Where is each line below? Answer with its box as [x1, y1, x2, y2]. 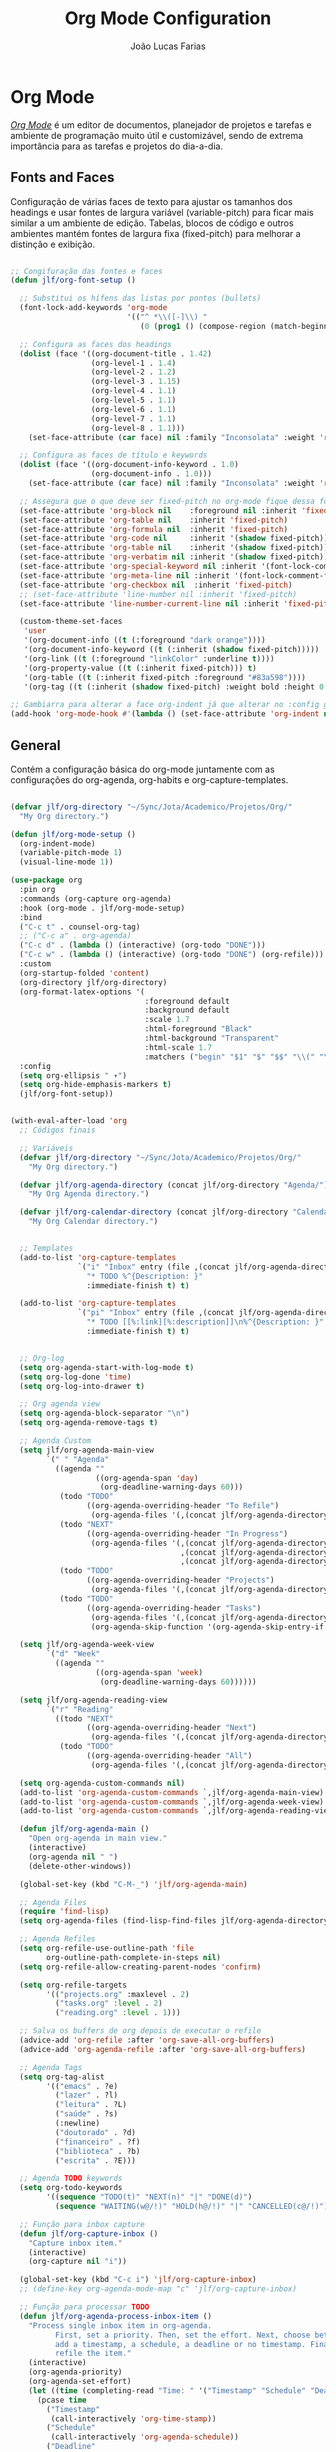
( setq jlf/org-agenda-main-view [19, 1445, 155, 1455]
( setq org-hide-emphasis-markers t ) [19, 1080, 172, 1090]
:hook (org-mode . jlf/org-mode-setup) [19, 903, 186, 913]
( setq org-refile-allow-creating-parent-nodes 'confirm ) [19, 1962, 262, 1972]
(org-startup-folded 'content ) [19, 968, 150, 978]
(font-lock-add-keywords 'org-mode [19, 303, 168, 313]
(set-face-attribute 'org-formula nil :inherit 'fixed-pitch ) [19, 524, 288, 534]
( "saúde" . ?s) [54, 2109, 118, 2119]
